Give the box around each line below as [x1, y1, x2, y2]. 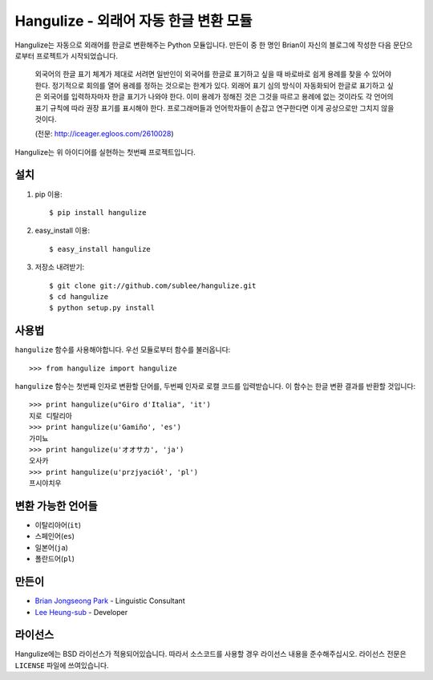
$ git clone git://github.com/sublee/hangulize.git [49, 281, 257, 290]
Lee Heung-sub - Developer [34, 607, 128, 617]
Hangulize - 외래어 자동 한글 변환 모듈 [14, 12, 253, 30]
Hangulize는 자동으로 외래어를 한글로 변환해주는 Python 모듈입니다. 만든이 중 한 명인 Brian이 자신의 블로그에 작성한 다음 [14, 40, 392, 50]
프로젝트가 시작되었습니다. [36, 51, 119, 60]
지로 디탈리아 [29, 411, 72, 420]
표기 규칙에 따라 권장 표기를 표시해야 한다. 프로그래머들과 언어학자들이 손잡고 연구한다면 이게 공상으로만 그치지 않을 [34, 103, 395, 112]
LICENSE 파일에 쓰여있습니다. [14, 660, 109, 670]
